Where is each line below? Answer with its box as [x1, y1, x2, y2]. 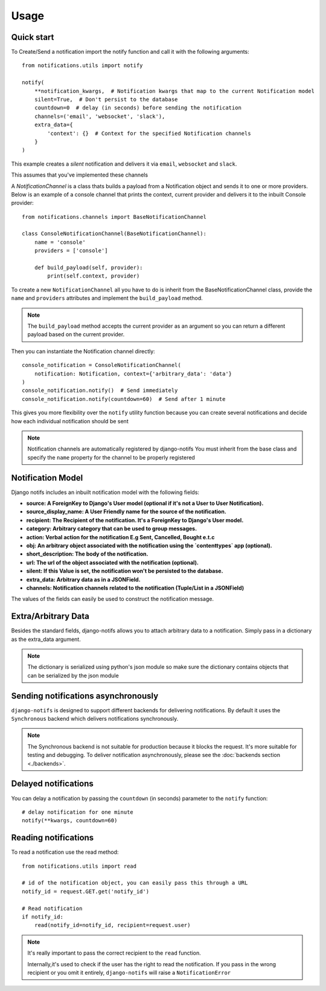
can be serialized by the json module [27, 672, 119, 679]
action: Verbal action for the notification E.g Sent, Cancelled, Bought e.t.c [26, 533, 215, 541]
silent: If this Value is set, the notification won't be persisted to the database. [26, 567, 223, 574]
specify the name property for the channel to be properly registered [27, 453, 196, 461]
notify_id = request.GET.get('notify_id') [22, 888, 150, 895]
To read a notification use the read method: [11, 848, 119, 856]
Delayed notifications [11, 779, 94, 789]
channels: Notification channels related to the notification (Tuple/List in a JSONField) [26, 584, 245, 591]
